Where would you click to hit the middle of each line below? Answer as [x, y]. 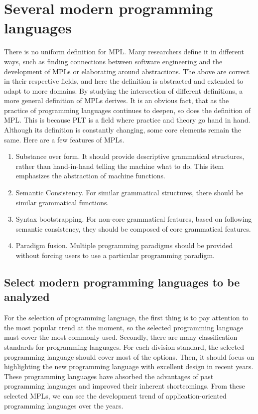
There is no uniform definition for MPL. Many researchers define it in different [124, 52]
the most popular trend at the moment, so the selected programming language [124, 327]
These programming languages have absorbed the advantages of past [109, 376]
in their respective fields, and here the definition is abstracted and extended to [124, 81]
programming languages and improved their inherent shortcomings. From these [125, 386]
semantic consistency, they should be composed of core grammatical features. [133, 228]
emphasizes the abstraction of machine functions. [90, 176]
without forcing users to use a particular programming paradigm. [115, 255]
